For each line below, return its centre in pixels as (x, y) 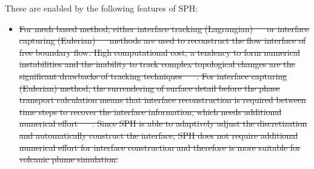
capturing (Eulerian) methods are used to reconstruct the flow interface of (162, 40)
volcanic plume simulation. (68, 159)
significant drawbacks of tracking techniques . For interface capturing (153, 75)
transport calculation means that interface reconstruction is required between (162, 100)
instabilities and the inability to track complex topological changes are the (157, 64)
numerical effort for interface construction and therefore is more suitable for (160, 147)
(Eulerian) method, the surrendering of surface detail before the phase (149, 88)
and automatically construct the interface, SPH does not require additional (159, 135)
